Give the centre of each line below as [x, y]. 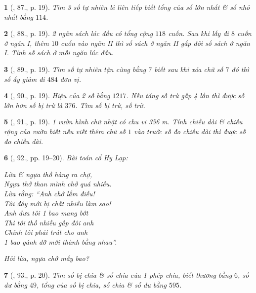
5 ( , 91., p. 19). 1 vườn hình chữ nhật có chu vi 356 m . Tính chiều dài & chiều [123, 122]
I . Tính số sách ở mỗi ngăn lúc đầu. [59, 53]
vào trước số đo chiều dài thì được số [190, 131]
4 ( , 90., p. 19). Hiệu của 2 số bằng [57, 95]
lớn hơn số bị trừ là [33, 105]
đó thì [240, 69]
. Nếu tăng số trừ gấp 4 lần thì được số [185, 95]
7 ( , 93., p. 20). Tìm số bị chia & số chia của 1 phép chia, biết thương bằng [118, 275]
